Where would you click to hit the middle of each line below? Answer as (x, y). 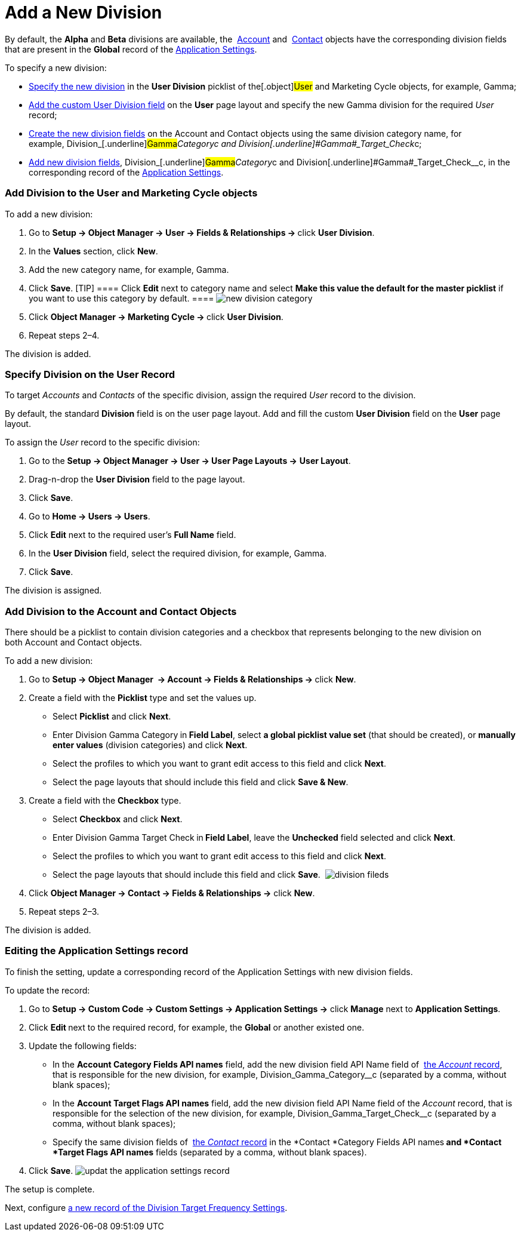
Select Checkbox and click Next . (118, 819)
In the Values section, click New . (93, 251)
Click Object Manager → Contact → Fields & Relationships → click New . (172, 893)
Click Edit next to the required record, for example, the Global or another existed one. (197, 1027)
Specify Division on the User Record (90, 374)
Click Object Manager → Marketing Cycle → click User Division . (156, 316)
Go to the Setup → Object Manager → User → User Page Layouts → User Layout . (190, 461)
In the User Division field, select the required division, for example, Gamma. (178, 554)
